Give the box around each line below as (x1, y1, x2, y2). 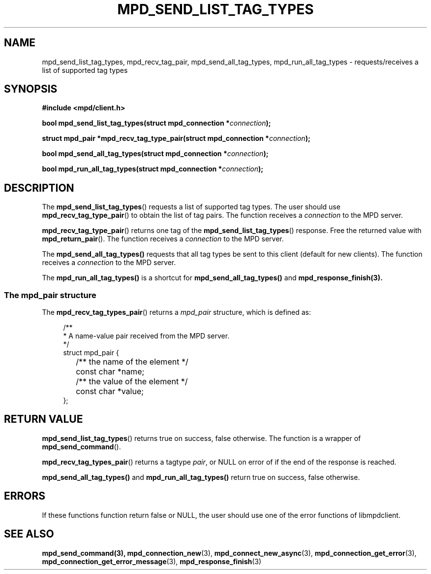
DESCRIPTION (4, 181, 74, 194)
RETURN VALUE (4, 413, 83, 426)
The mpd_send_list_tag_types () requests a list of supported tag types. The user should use (42, 203, 340, 211)
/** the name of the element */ (76, 357, 188, 367)
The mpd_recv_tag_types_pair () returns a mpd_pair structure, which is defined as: (42, 308, 311, 317)
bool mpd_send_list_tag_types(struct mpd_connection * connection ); (42, 119, 271, 128)
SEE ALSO (4, 528, 54, 540)
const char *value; (76, 386, 144, 397)
